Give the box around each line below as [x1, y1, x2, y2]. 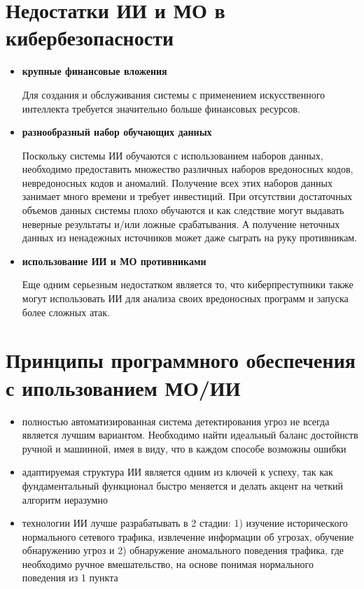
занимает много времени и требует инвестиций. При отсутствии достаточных [22, 189, 353, 204]
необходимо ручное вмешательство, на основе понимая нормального [22, 556, 314, 571]
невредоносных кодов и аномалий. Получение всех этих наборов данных [22, 175, 332, 190]
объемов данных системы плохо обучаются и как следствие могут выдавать [22, 203, 344, 218]
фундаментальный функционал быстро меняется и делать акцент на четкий [22, 478, 343, 492]
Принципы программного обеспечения [6, 346, 356, 374]
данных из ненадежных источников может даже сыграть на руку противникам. [22, 230, 358, 245]
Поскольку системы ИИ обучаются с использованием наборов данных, [22, 148, 323, 162]
